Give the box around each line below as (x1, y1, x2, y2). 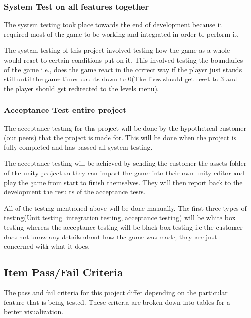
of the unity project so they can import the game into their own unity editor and (4, 167, 245, 177)
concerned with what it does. (4, 241, 90, 251)
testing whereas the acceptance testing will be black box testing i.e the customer (4, 222, 243, 232)
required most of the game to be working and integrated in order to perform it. (4, 29, 239, 39)
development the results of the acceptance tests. (4, 187, 146, 197)
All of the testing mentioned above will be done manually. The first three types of (4, 203, 247, 213)
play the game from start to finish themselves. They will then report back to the (4, 177, 243, 187)
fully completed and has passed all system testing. (4, 142, 153, 152)
